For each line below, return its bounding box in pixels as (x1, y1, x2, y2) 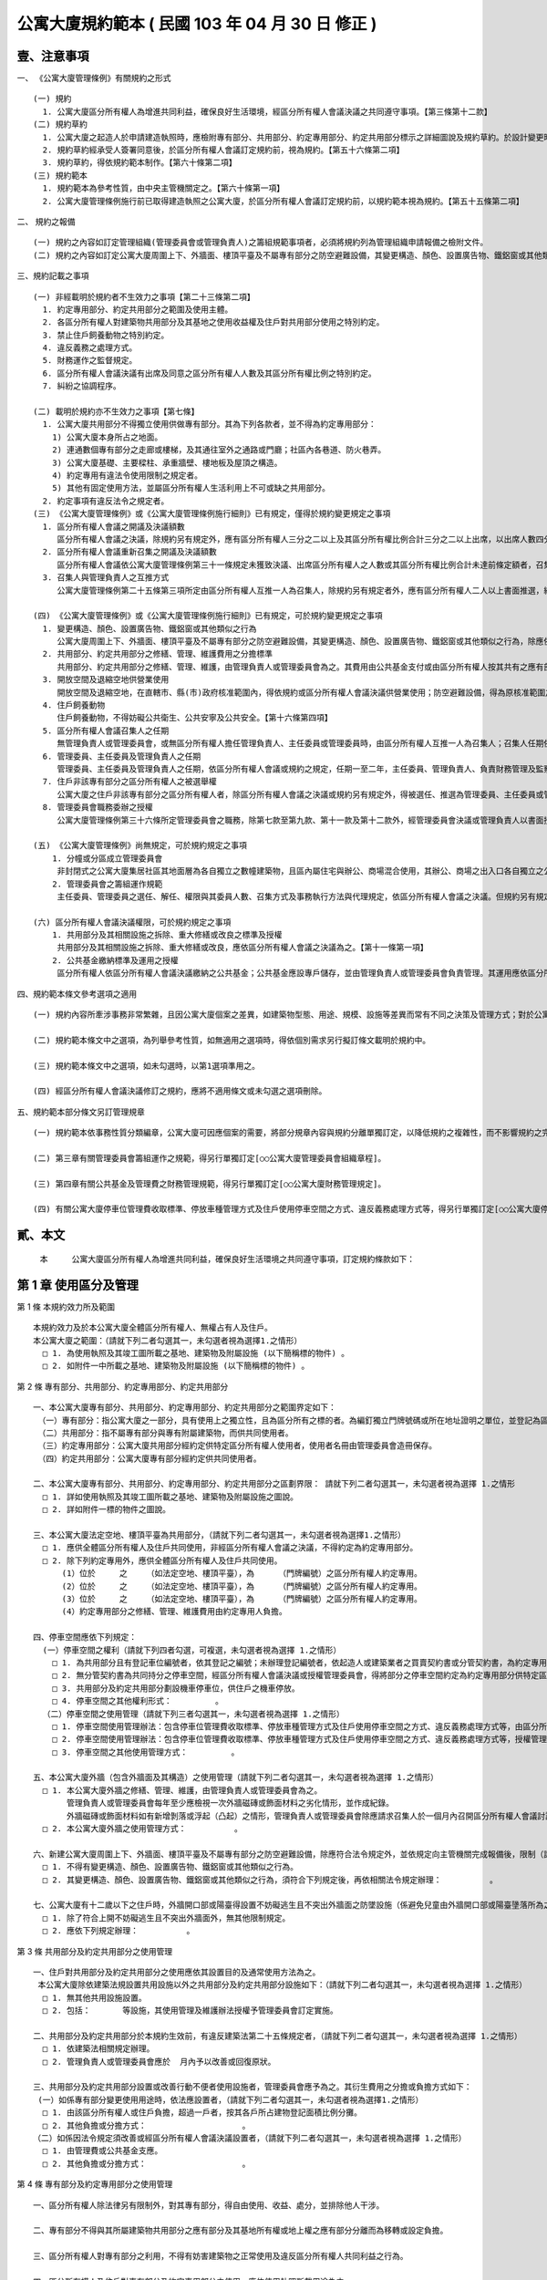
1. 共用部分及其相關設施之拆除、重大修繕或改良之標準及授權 (51, 930, 283, 940)
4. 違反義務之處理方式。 (42, 343, 138, 353)
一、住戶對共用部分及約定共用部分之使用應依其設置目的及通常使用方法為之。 (33, 1966, 321, 1977)
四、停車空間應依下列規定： (33, 1632, 137, 1643)
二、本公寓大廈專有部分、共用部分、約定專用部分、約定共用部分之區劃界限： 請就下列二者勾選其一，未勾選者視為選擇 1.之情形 (33, 1478, 515, 1489)
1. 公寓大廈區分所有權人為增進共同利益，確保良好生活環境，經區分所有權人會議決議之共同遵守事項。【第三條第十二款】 (42, 106, 492, 117)
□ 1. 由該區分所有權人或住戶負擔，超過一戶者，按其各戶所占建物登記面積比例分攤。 (42, 2108, 362, 2118)
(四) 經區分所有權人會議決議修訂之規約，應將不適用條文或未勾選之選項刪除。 (33, 1086, 327, 1096)
